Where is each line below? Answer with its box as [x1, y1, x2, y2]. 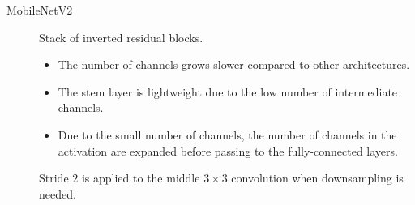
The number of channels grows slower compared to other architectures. [58, 56, 410, 73]
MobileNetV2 [6, 2, 73, 18]
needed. [39, 185, 76, 202]
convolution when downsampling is [231, 169, 404, 186]
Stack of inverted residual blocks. [39, 28, 203, 45]
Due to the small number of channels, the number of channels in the [58, 126, 397, 143]
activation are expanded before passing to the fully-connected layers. [58, 142, 398, 159]
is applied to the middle [81, 169, 200, 186]
